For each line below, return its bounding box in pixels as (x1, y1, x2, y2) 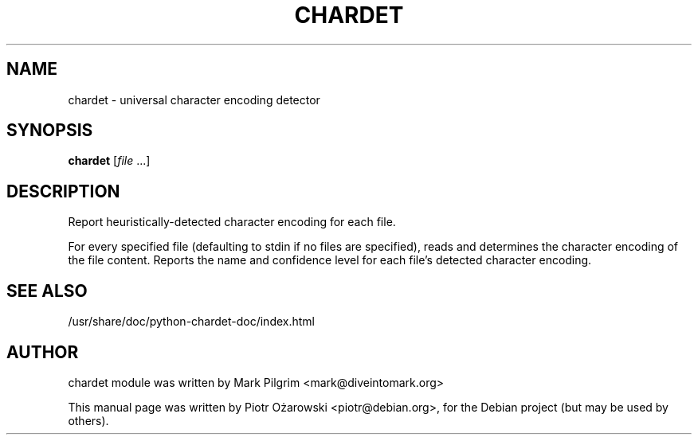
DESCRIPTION (6, 181, 120, 201)
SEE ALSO (6, 280, 88, 301)
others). (68, 413, 109, 427)
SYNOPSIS (6, 120, 93, 141)
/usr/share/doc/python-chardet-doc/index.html (68, 314, 316, 329)
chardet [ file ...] (68, 154, 151, 168)
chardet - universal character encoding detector (68, 92, 320, 107)
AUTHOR (6, 341, 79, 362)
